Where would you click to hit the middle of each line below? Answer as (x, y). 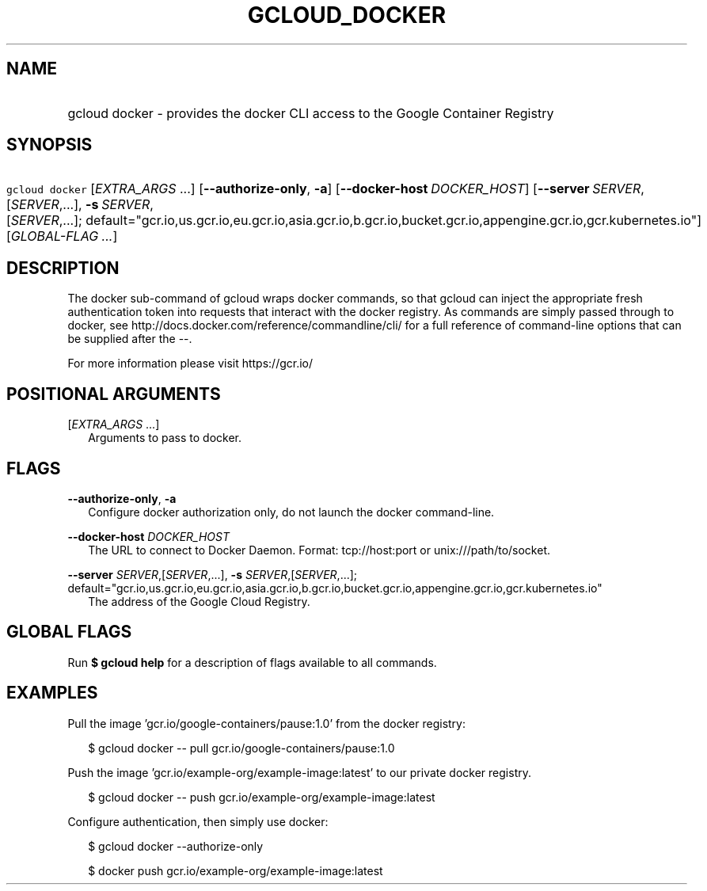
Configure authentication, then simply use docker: (198, 821)
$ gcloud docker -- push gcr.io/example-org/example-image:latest (262, 797)
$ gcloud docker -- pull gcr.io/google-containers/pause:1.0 (241, 748)
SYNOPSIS (49, 145)
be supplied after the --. (130, 339)
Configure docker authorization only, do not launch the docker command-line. (291, 512)
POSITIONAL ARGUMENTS (114, 394)
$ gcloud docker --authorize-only (176, 846)
